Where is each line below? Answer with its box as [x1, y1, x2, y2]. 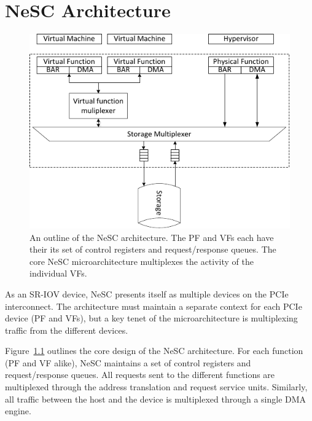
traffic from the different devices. [5, 323, 128, 336]
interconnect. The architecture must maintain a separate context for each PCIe [5, 299, 302, 312]
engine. [5, 404, 31, 417]
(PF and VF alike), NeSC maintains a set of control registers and [5, 356, 251, 369]
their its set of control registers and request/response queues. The [29, 243, 276, 256]
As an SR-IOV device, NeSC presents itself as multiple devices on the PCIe [5, 287, 289, 300]
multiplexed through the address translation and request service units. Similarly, [5, 380, 308, 393]
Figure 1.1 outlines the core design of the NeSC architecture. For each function [5, 344, 303, 357]
